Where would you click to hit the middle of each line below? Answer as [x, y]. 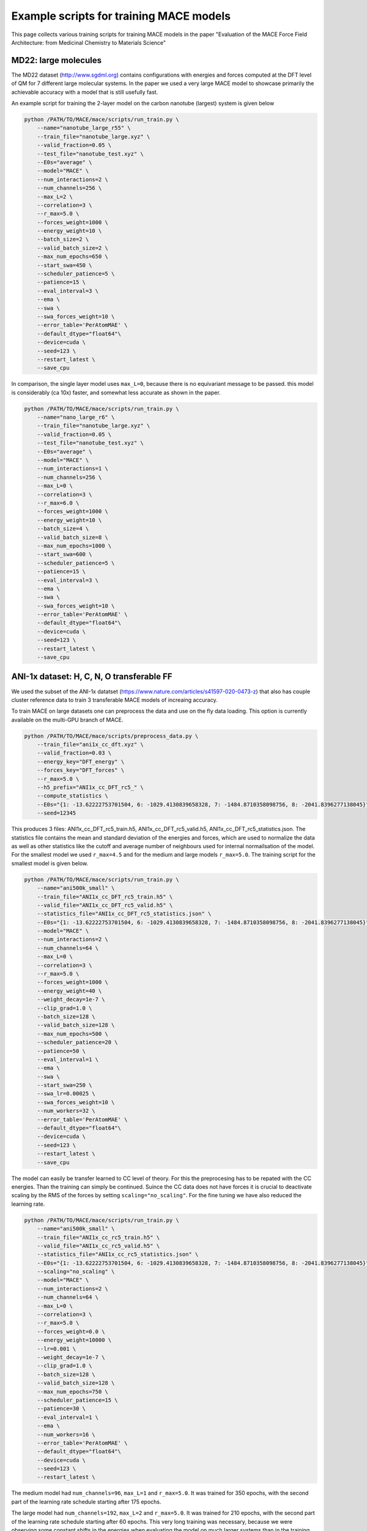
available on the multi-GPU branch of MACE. [67, 720]
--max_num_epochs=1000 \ [74, 546]
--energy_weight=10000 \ [74, 1340]
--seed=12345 [57, 813]
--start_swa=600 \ [65, 555]
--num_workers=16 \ [66, 1434]
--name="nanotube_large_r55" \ [84, 128]
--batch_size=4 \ [63, 529]
